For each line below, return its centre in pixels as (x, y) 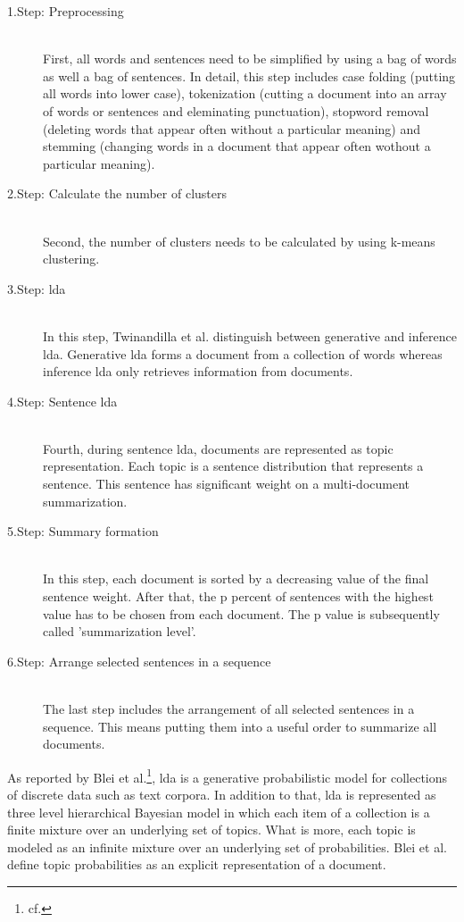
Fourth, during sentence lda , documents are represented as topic (218, 448)
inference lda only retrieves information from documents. (198, 371)
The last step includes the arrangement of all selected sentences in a (229, 708)
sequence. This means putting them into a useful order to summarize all (240, 726)
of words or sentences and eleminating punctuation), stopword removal (236, 110)
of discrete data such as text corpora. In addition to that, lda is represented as (222, 795)
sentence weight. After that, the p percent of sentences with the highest (238, 596)
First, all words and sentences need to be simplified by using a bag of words (250, 59)
